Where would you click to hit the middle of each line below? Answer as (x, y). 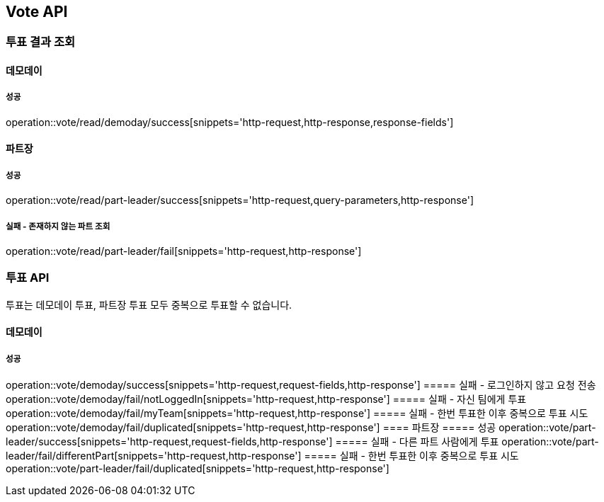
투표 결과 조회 (41, 42)
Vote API (37, 12)
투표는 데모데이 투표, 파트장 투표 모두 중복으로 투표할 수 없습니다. (149, 304)
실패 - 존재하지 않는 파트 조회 (58, 226)
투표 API (28, 278)
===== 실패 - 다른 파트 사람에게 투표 (417, 442)
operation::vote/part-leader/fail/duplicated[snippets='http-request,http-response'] (198, 469)
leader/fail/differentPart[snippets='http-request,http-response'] (154, 456)
